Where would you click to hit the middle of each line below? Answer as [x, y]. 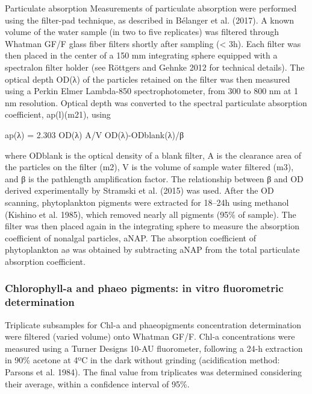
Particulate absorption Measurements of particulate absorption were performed [151, 8]
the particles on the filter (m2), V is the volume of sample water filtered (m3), [149, 167]
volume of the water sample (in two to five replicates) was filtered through [142, 32]
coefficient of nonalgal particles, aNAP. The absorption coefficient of [130, 237]
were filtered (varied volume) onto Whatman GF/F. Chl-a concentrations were [150, 336]
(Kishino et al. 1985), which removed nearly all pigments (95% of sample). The [151, 214]
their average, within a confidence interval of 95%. [97, 383]
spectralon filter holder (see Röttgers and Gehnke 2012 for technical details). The [155, 67]
